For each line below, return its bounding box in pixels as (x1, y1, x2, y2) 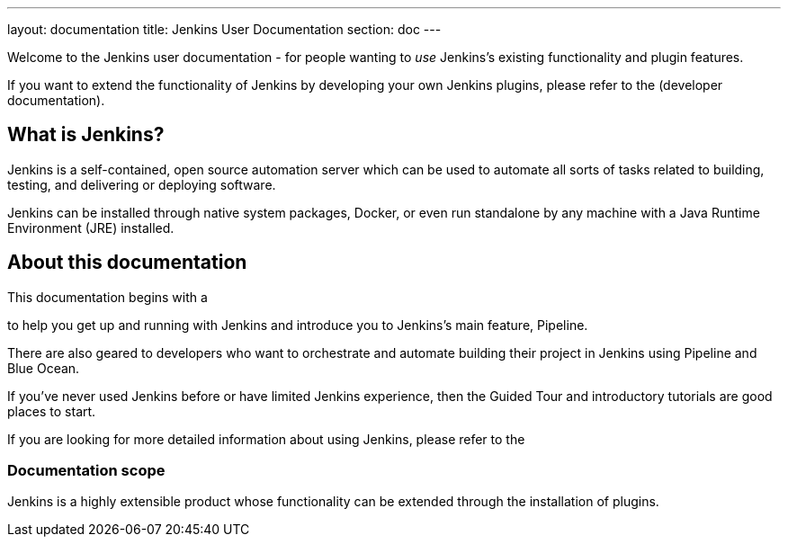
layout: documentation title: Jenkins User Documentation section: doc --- (7, 22, 442, 37)
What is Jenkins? (7, 123, 165, 147)
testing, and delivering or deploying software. (7, 176, 276, 192)
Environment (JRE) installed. (7, 219, 175, 236)
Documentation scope (7, 461, 166, 480)
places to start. (7, 403, 96, 419)
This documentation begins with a (7, 289, 208, 305)
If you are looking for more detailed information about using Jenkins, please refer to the (7, 431, 525, 447)
